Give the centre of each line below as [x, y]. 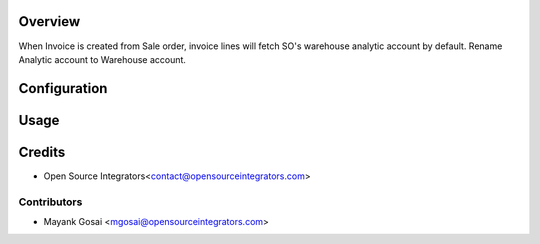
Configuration [63, 88]
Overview [49, 21]
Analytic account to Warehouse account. [102, 59]
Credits [42, 151]
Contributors [50, 202]
